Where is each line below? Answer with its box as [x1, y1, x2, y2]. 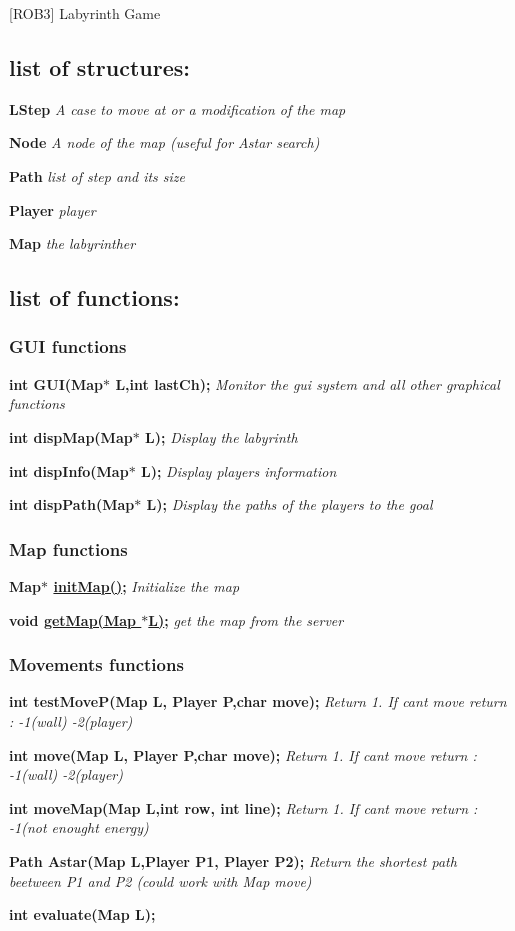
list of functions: [9, 282, 180, 313]
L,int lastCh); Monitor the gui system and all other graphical [115, 373, 500, 394]
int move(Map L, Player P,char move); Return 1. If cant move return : [9, 744, 477, 765]
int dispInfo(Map [9, 460, 129, 481]
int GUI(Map [9, 373, 104, 394]
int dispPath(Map [9, 494, 135, 515]
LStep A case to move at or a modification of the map [9, 98, 346, 119]
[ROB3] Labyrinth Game [9, 3, 161, 23]
